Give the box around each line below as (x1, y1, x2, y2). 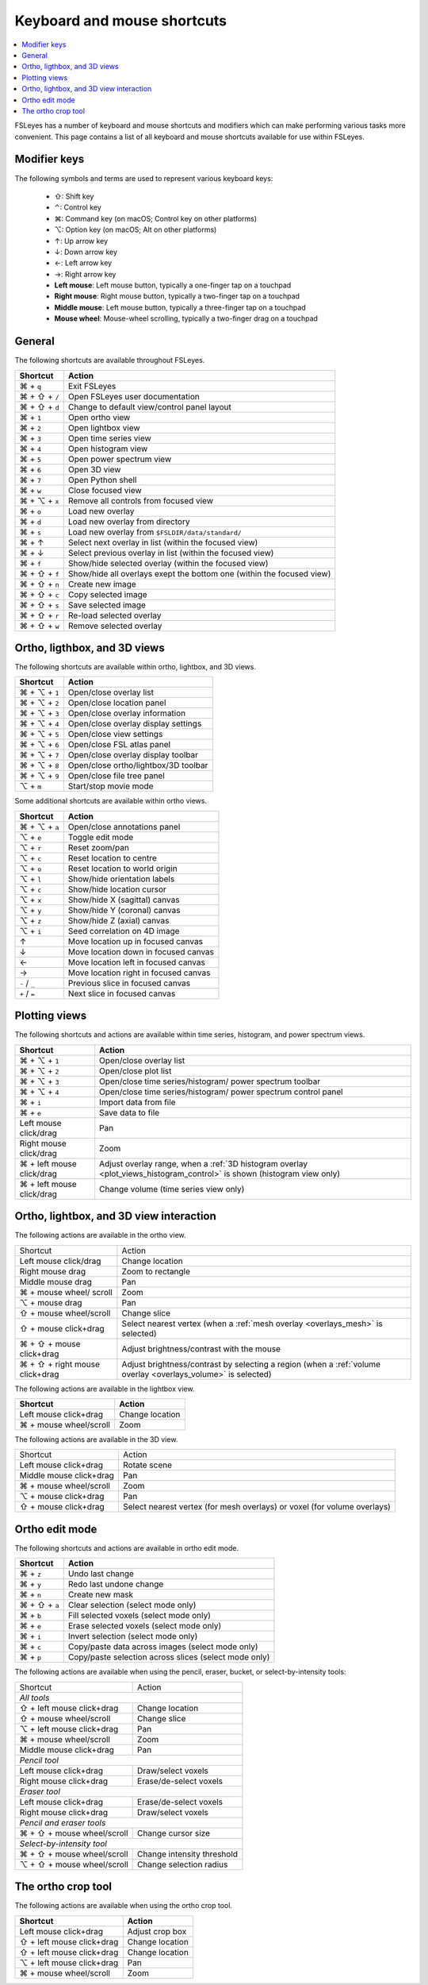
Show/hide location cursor (67, 884, 166, 895)
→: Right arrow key (54, 269, 117, 279)
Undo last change (67, 1568, 135, 1579)
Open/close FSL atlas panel (67, 739, 170, 750)
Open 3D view (67, 464, 121, 475)
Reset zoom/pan (67, 842, 130, 853)
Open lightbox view (67, 422, 140, 433)
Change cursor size (137, 1827, 210, 1838)
